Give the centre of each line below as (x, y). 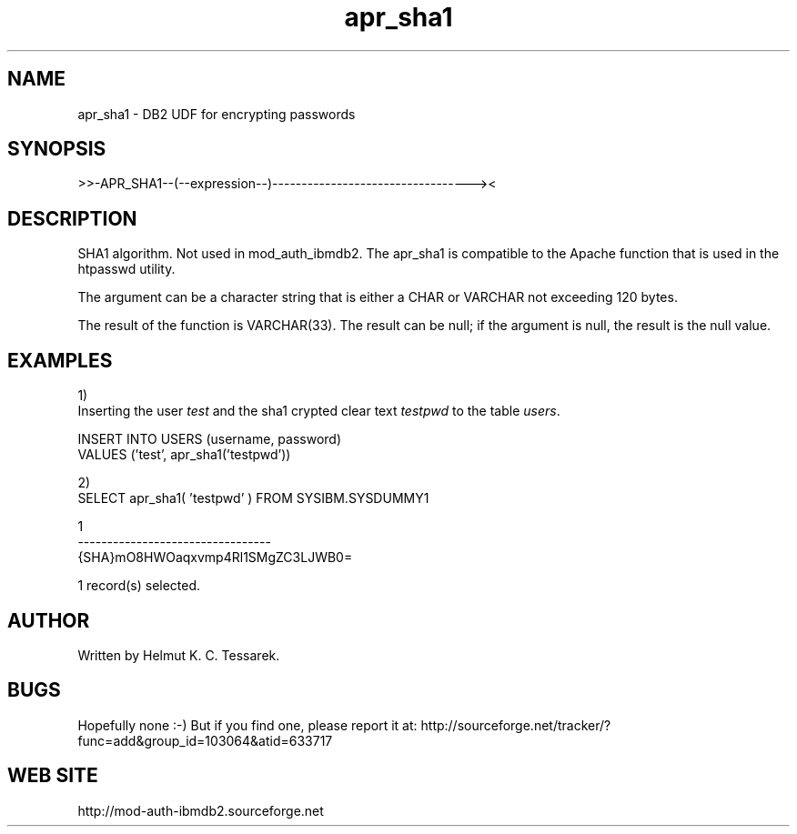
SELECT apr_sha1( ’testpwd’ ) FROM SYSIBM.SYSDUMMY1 (253, 498)
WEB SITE (53, 776)
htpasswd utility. (126, 269)
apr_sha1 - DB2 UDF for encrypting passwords (217, 114)
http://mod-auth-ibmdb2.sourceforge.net (201, 810)
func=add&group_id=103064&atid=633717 (205, 740)
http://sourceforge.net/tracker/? (516, 725)
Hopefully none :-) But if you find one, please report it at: (247, 725)
